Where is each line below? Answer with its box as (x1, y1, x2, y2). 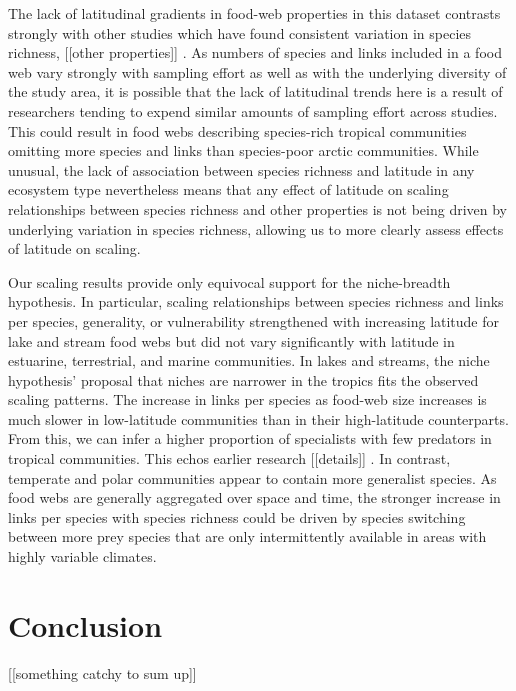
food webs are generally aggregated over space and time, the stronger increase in (8, 487, 501, 508)
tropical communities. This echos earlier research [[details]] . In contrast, (8, 448, 451, 469)
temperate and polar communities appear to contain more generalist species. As (8, 467, 497, 488)
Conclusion (8, 604, 163, 645)
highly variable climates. (8, 546, 157, 567)
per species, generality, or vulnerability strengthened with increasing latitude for (8, 310, 500, 331)
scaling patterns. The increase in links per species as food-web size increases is (8, 389, 487, 410)
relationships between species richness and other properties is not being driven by (8, 198, 508, 219)
